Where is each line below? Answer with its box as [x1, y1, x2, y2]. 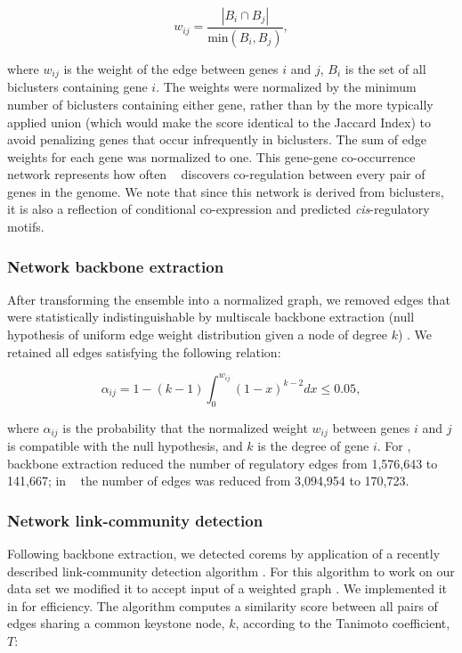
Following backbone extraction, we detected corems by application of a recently [7, 544, 441, 563]
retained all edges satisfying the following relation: [7, 342, 281, 361]
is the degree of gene [257, 437, 369, 455]
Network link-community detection [7, 509, 263, 531]
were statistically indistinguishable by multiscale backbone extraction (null [7, 307, 415, 326]
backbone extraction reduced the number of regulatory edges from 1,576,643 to [7, 453, 438, 472]
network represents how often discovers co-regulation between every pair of [7, 165, 426, 184]
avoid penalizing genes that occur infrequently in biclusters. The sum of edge [7, 130, 426, 149]
